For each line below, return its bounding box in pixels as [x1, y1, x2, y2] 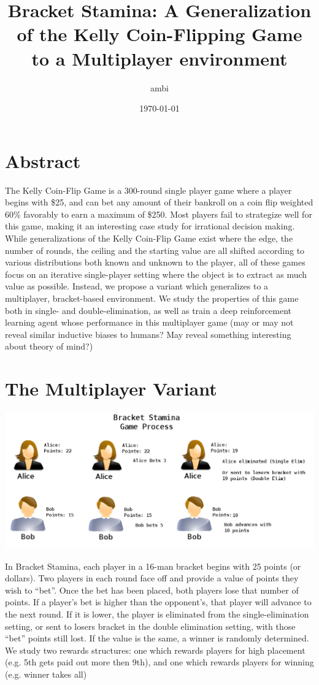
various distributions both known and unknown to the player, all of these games [5, 256, 306, 269]
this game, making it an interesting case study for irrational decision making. [5, 220, 295, 232]
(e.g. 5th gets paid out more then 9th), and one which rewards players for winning [5, 656, 314, 668]
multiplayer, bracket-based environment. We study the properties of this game [5, 291, 299, 304]
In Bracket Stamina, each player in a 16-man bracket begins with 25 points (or [5, 559, 301, 572]
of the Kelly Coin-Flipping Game [17, 21, 302, 47]
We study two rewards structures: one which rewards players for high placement [5, 643, 306, 656]
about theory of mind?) [5, 340, 93, 353]
